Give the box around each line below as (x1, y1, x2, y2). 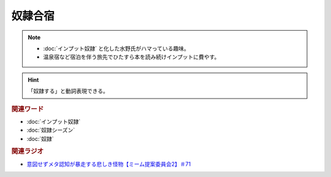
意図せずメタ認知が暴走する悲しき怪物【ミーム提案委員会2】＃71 (26, 160, 191, 168)
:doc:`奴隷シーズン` (26, 126, 75, 134)
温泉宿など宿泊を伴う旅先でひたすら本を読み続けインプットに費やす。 (43, 53, 220, 61)
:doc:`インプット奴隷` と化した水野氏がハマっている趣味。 (43, 45, 189, 52)
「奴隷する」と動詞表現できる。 (28, 88, 108, 95)
